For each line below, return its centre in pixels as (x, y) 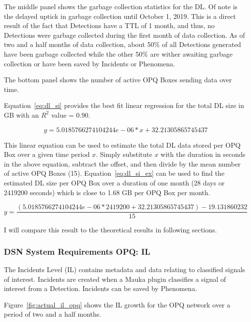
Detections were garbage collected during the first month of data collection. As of (125, 35)
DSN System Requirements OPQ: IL (77, 251)
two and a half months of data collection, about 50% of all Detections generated (123, 44)
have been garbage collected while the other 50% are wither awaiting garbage (118, 54)
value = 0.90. (71, 115)
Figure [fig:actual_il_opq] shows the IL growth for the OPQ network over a (117, 304)
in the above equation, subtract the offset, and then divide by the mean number (122, 163)
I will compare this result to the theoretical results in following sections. (111, 230)
